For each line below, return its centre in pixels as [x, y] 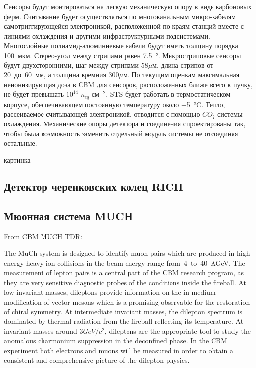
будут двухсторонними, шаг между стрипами [71, 65]
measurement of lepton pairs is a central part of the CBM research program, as [124, 273]
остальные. [21, 143]
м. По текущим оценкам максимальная [181, 75]
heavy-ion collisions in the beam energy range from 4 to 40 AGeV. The [135, 263]
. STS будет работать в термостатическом [168, 94]
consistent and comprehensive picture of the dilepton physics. [97, 360]
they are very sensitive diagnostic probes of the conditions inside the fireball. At [125, 282]
